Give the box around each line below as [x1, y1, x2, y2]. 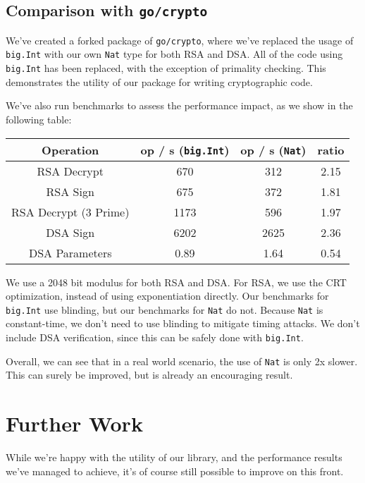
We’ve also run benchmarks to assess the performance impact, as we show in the [6, 98, 353, 113]
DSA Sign [46, 224, 95, 240]
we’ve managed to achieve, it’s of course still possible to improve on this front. [6, 463, 344, 478]
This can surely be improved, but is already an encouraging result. [6, 367, 293, 382]
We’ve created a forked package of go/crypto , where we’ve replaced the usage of [6, 32, 354, 47]
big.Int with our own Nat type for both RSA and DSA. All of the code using [6, 47, 343, 61]
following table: [6, 111, 72, 126]
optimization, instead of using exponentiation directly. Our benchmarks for [6, 288, 329, 303]
